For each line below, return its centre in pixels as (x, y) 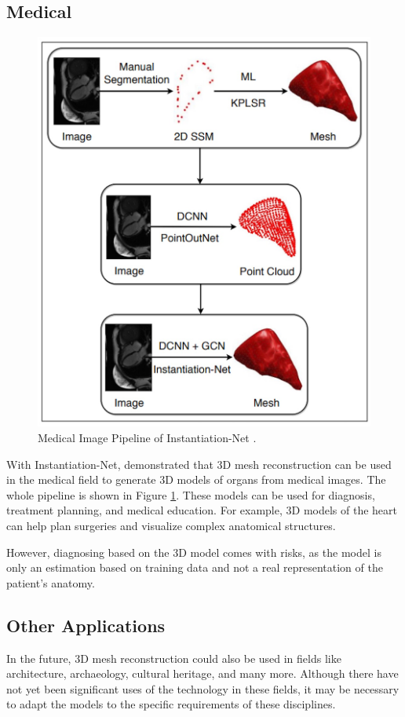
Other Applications (86, 625)
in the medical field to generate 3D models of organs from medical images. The (196, 479)
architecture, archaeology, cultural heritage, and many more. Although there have (202, 673)
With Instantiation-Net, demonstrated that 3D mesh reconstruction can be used (199, 464)
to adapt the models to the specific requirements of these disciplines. (171, 704)
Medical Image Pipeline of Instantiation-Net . (147, 437)
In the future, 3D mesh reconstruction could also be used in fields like (174, 658)
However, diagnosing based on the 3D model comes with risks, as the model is (194, 552)
